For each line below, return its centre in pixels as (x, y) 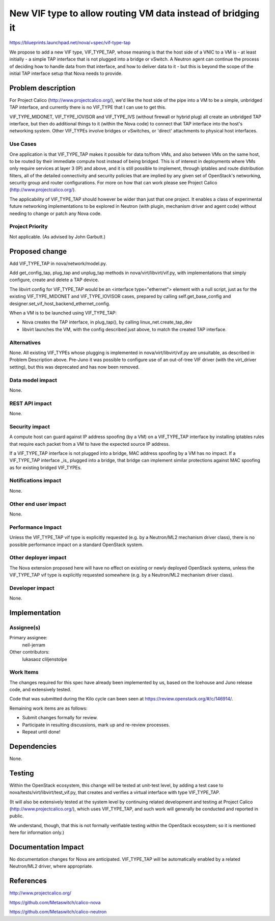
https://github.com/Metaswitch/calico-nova (55, 902)
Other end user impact (38, 504)
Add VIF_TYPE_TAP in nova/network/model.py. (58, 263)
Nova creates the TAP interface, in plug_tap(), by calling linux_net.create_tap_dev (107, 322)
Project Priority (29, 227)
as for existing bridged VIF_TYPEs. (46, 467)
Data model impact (33, 380)
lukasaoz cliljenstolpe (45, 659)
